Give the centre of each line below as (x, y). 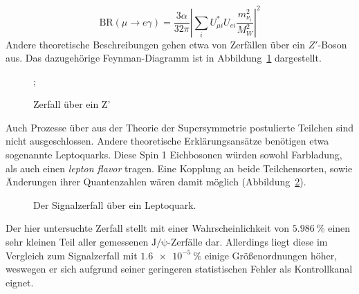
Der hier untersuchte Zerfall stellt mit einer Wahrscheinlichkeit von (148, 228)
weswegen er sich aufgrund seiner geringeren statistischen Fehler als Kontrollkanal (179, 269)
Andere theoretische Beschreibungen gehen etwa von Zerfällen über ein (155, 44)
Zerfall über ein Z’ (72, 104)
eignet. (20, 282)
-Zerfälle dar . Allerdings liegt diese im (248, 242)
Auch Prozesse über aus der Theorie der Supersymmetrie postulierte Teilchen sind (180, 127)
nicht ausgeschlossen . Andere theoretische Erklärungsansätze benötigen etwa (167, 141)
